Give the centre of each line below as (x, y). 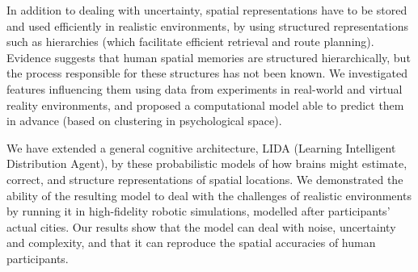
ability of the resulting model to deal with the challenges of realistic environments (209, 195)
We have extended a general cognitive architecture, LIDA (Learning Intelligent (201, 147)
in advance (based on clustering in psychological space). (144, 121)
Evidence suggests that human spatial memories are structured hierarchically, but (209, 57)
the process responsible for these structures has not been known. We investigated (207, 73)
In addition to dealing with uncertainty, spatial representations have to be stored (207, 10)
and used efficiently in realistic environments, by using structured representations (207, 25)
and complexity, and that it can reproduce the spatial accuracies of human (191, 243)
